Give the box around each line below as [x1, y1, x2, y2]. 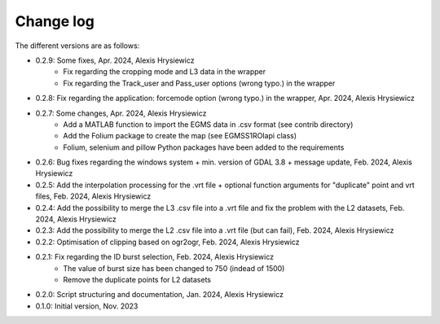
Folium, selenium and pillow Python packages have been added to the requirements [63, 142, 345, 152]
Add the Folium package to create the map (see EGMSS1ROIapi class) [63, 131, 297, 141]
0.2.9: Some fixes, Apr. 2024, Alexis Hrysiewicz [35, 55, 195, 65]
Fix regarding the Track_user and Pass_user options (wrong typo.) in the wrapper [63, 78, 336, 88]
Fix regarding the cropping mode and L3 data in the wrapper [63, 67, 266, 77]
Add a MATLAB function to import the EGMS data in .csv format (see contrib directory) [63, 119, 354, 129]
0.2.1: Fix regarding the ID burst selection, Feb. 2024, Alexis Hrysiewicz [35, 252, 275, 262]
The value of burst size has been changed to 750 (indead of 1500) [63, 263, 285, 273]
